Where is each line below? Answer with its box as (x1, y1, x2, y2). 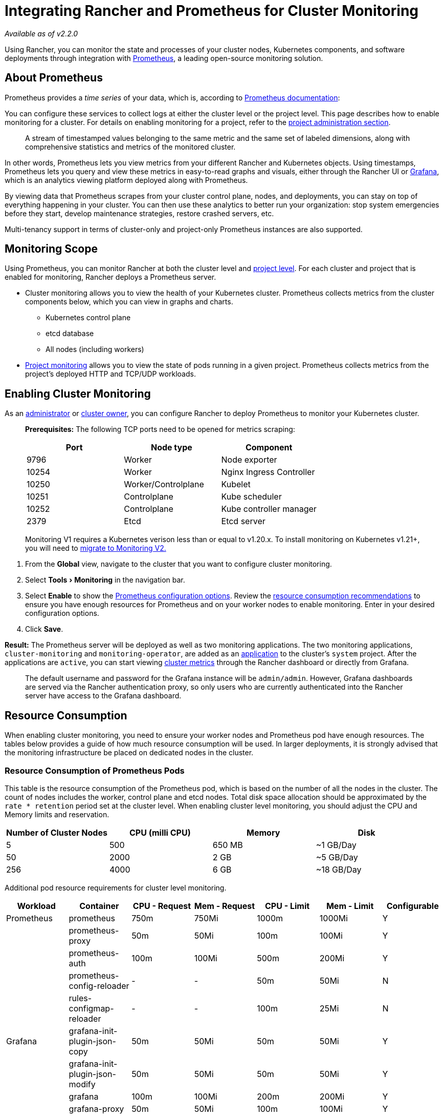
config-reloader (69, 980, 129, 991)
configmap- (69, 1003, 114, 1013)
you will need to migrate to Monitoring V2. (25, 544, 166, 553)
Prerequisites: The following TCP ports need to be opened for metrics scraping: (25, 425, 295, 434)
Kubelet (221, 479, 251, 490)
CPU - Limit (264, 900, 310, 911)
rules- (69, 992, 92, 1003)
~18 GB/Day (316, 864, 362, 875)
